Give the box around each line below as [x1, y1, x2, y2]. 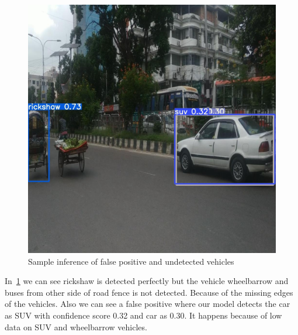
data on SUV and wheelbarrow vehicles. [5, 320, 147, 333]
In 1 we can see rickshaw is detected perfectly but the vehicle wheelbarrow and [5, 275, 289, 287]
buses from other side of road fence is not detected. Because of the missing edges [5, 286, 293, 298]
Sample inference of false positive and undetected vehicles [28, 255, 234, 267]
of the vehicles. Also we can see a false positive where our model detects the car [5, 298, 290, 310]
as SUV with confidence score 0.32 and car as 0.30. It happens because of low [5, 309, 282, 321]
